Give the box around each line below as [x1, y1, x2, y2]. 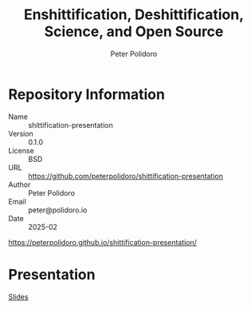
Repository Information [8, 85, 166, 103]
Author [8, 180, 31, 189]
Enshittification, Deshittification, [23, 6, 245, 24]
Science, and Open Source [44, 22, 224, 41]
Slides [8, 291, 29, 301]
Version [8, 129, 33, 138]
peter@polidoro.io [28, 205, 88, 215]
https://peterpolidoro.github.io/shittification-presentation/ [8, 237, 198, 247]
